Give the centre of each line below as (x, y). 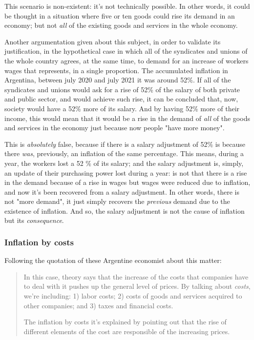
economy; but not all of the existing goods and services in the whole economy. (121, 25)
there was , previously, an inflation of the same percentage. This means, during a (124, 153)
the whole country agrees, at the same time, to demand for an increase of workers (127, 60)
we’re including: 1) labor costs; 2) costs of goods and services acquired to (133, 296)
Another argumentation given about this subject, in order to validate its (113, 41)
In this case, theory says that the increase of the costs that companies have (136, 276)
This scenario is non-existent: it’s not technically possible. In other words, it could (127, 6)
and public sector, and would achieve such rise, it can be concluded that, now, (121, 99)
